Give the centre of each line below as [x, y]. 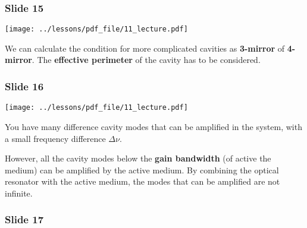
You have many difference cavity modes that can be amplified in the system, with [153, 126]
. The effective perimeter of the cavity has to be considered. [146, 60]
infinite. [19, 193]
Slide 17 [24, 219]
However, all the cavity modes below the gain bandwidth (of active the [138, 158]
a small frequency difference [55, 138]
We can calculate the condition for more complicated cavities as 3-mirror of [145, 48]
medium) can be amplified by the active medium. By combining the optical [142, 170]
